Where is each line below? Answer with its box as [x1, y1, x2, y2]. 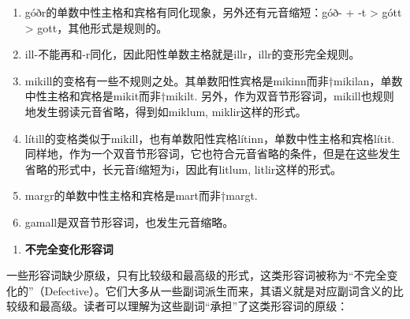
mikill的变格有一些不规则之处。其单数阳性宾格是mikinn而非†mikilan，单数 [24, 72, 403, 88]
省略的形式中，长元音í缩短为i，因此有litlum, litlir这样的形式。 [24, 160, 342, 177]
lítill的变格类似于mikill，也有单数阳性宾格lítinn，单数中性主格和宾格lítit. [24, 129, 395, 146]
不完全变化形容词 [24, 240, 114, 257]
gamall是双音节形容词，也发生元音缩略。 [24, 213, 234, 230]
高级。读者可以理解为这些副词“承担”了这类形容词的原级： [50, 298, 348, 314]
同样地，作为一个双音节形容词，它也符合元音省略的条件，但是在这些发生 [24, 145, 401, 162]
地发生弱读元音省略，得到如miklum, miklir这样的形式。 [24, 103, 307, 119]
